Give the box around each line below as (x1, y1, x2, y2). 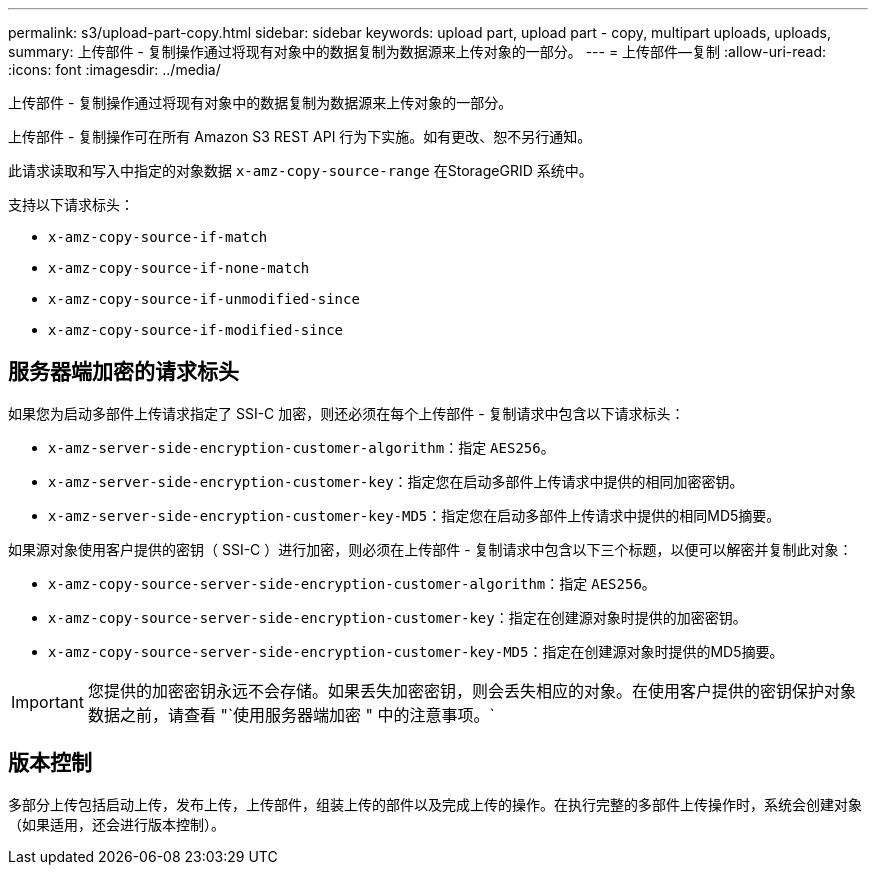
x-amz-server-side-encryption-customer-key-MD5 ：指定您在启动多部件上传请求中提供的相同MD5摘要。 (48, 506, 781, 524)
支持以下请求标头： (8, 196, 134, 213)
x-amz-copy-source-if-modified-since (48, 322, 344, 338)
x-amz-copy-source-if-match (48, 229, 268, 245)
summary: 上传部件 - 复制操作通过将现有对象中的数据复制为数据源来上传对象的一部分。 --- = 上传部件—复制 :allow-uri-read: (8, 43, 827, 60)
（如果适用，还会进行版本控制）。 (8, 815, 225, 833)
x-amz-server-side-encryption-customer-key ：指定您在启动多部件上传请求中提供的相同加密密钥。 (48, 472, 744, 490)
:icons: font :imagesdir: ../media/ (8, 61, 221, 78)
